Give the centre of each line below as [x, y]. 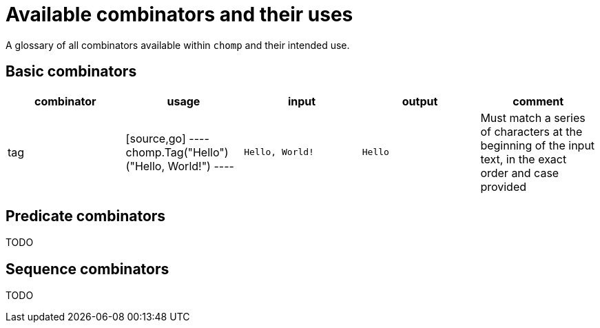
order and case [520, 173]
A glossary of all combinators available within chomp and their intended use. [178, 45]
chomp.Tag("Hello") [177, 152]
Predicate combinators [86, 216]
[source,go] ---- [167, 138]
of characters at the [531, 131]
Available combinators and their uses [179, 14]
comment [538, 101]
